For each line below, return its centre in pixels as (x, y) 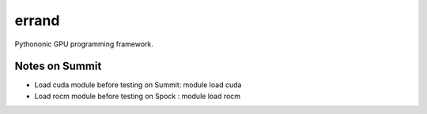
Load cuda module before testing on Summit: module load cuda (138, 85)
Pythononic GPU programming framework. (84, 44)
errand (37, 20)
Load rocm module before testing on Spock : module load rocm (138, 96)
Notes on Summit (58, 66)
